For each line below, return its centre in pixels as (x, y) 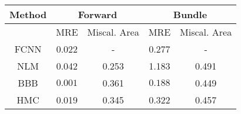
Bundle (190, 14)
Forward (98, 14)
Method (28, 14)
